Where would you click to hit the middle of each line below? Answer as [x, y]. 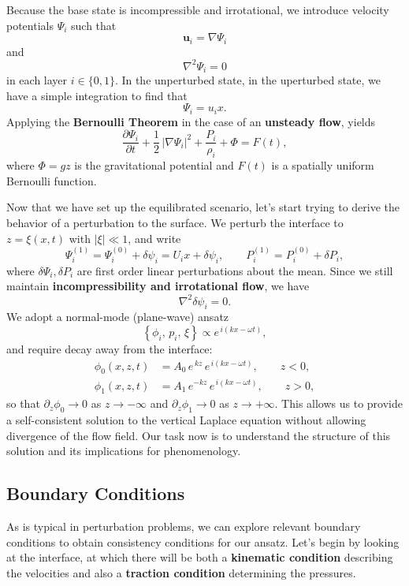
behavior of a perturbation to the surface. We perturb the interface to [175, 223]
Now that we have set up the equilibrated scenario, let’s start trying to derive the [203, 207]
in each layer [37, 80]
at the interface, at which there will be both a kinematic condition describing [200, 557]
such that [94, 25]
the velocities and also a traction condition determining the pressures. [181, 572]
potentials [30, 25]
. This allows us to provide [338, 403]
